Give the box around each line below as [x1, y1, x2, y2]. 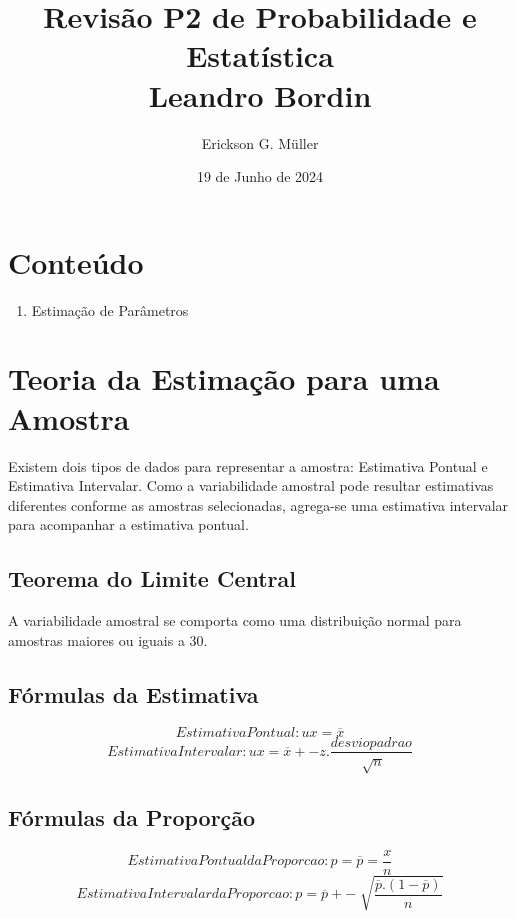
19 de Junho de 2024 [196, 166, 324, 187]
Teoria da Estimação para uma [8, 358, 440, 399]
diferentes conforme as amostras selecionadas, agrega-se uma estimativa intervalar [8, 494, 509, 515]
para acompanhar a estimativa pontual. [8, 514, 249, 535]
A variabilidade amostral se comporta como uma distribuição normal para [8, 610, 462, 631]
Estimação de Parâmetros [31, 299, 189, 320]
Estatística [186, 35, 334, 76]
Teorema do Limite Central [8, 563, 296, 594]
